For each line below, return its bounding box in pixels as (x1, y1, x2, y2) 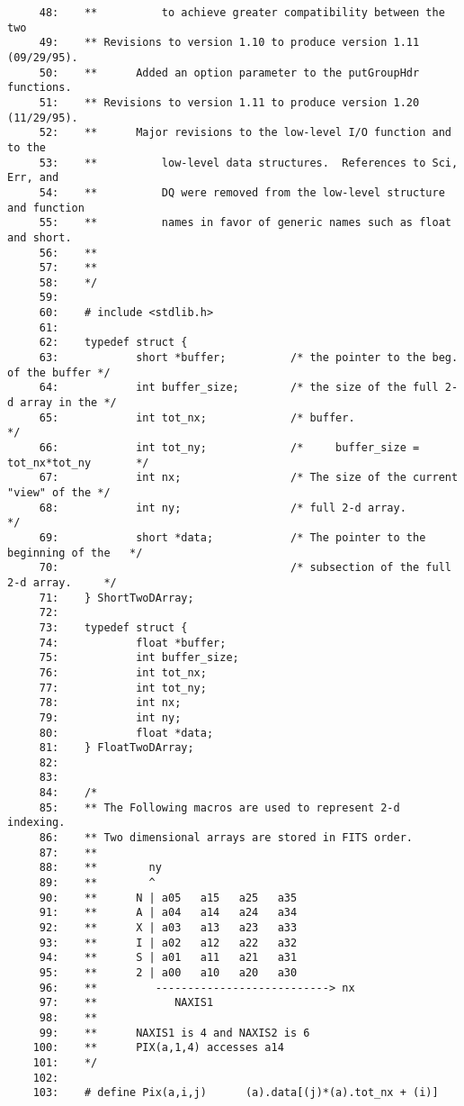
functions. (7, 81, 72, 95)
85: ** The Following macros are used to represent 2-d (39, 801, 400, 814)
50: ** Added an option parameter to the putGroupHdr (39, 66, 420, 79)
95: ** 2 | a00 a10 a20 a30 (39, 966, 298, 979)
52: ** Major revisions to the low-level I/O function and (39, 126, 451, 140)
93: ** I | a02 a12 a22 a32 (39, 936, 298, 949)
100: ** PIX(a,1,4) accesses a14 (32, 1041, 284, 1055)
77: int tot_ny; (39, 681, 207, 694)
